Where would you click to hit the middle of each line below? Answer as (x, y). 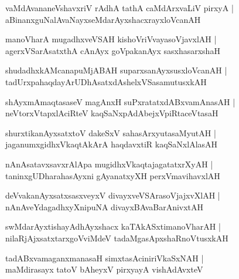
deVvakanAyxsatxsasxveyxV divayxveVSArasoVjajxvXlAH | (113, 195)
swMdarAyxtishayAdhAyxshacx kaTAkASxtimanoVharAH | (113, 226)
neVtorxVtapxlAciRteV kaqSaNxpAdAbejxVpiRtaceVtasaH (112, 113)
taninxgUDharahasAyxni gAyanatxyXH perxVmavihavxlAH (113, 175)
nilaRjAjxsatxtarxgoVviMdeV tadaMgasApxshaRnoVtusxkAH (117, 238)
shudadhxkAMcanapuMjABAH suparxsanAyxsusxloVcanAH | (116, 70)
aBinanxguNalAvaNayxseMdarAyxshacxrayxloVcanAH (103, 19)
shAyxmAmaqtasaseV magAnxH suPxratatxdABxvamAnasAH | (120, 101)
